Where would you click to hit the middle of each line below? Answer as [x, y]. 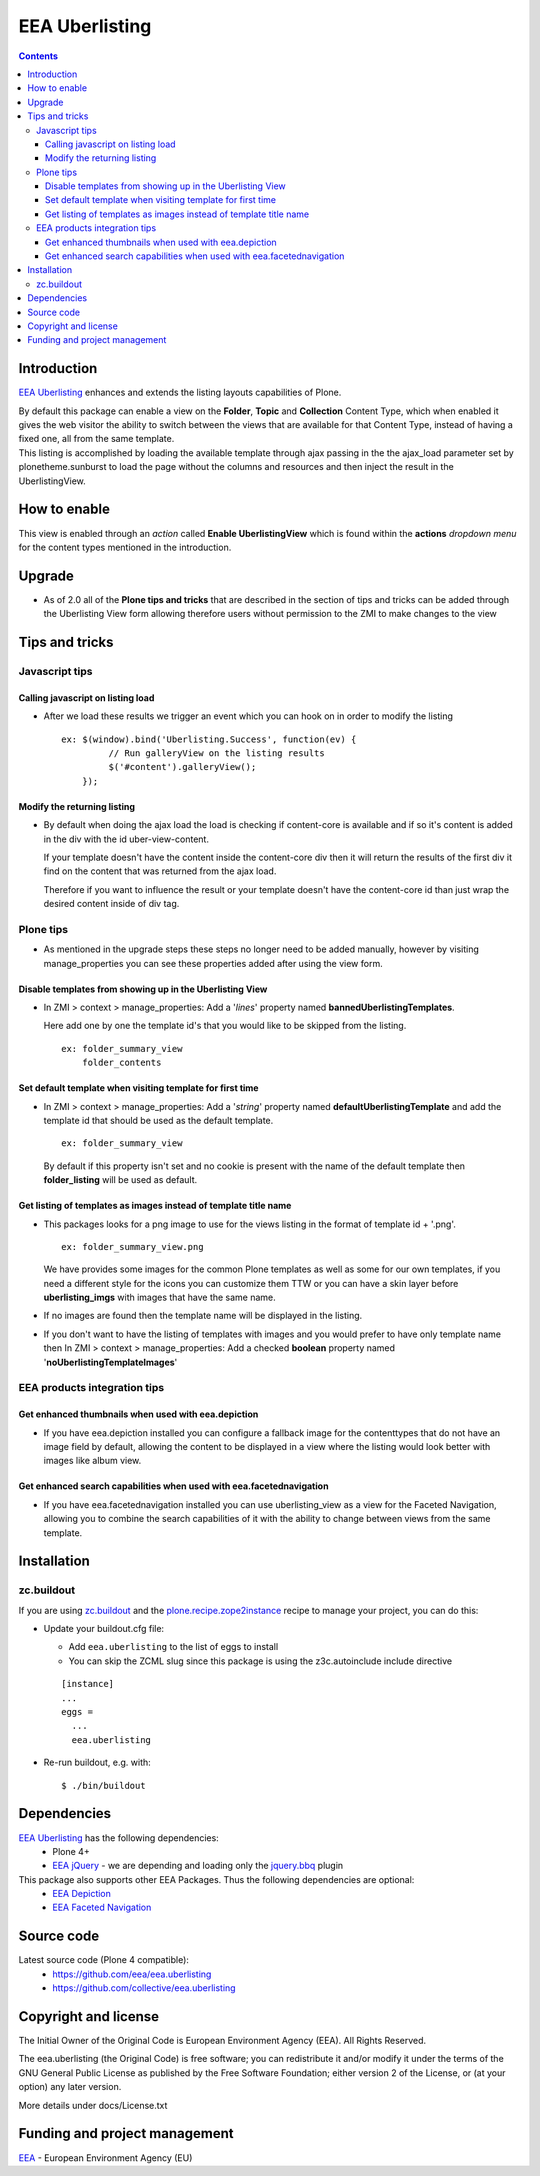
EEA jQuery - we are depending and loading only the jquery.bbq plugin [198, 1866]
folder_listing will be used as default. [120, 1180]
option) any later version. [70, 2087]
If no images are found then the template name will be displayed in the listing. [203, 1316]
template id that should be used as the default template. [158, 1120]
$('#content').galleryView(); [182, 767]
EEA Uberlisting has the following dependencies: [118, 1837]
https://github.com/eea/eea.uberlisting [132, 1974]
